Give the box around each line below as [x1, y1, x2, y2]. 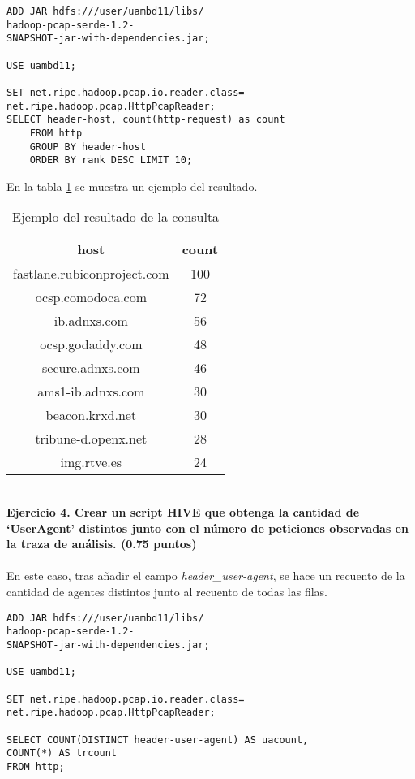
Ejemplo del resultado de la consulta [12, 207, 220, 227]
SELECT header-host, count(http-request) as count [6, 114, 285, 126]
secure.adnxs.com [42, 358, 140, 378]
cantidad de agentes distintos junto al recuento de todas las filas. [6, 583, 327, 600]
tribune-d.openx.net [35, 429, 148, 448]
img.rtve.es [60, 452, 122, 472]
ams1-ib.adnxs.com [37, 382, 145, 401]
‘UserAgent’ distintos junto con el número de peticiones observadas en [6, 519, 409, 536]
